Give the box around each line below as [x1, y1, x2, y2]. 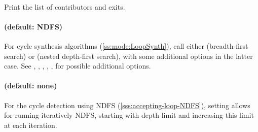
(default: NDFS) [4, 21, 63, 31]
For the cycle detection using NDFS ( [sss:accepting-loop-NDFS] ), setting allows [4, 100, 250, 110]
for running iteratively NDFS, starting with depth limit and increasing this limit [4, 110, 254, 120]
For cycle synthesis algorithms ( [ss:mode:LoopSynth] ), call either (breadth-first [4, 40, 248, 51]
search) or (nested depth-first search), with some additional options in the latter [4, 50, 253, 61]
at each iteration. [4, 119, 57, 130]
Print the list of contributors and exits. [4, 1, 125, 12]
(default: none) [4, 80, 57, 91]
